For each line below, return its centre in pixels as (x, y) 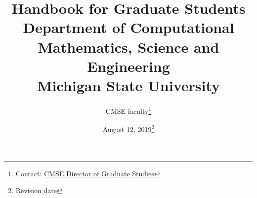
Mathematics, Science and (128, 47)
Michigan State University (128, 85)
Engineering (128, 66)
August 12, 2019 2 (128, 128)
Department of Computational (128, 27)
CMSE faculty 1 (128, 110)
